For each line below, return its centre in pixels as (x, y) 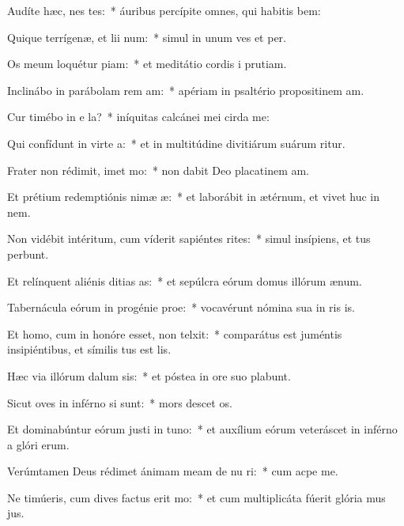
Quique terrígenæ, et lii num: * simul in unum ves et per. (147, 37)
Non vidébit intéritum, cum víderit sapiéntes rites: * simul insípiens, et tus (189, 238)
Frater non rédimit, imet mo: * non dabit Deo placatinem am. (159, 170)
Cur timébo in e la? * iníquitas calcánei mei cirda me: (138, 117)
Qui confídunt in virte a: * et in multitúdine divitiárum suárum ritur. (176, 143)
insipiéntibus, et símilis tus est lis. (89, 349)
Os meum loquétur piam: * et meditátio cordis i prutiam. (147, 64)
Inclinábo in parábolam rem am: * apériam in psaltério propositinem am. (186, 90)
